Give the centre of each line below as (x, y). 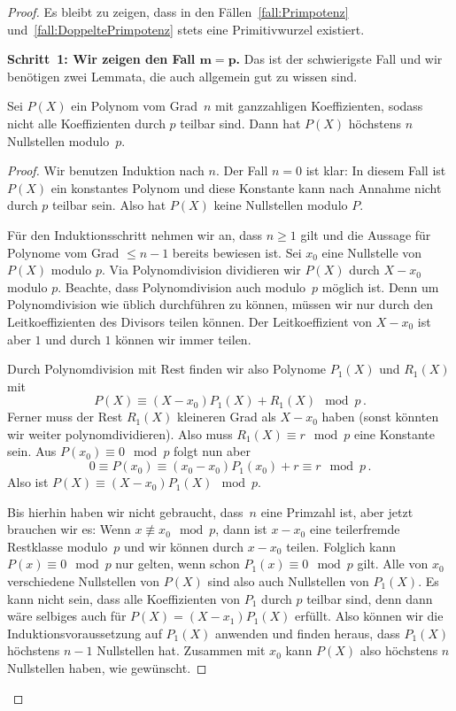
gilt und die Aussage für (366, 234)
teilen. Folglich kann (341, 546)
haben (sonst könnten (380, 417)
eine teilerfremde (355, 529)
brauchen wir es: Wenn (69, 529)
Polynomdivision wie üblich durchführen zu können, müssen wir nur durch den (220, 304)
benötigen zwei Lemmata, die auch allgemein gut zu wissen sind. (182, 76)
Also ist (28, 482)
